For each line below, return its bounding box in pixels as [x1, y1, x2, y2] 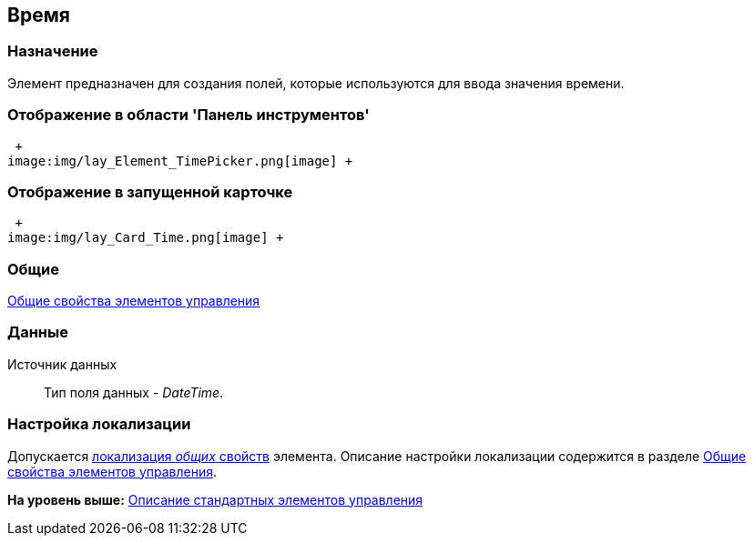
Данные [7, 323, 68, 342]
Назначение [7, 42, 98, 61]
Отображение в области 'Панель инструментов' [7, 106, 370, 125]
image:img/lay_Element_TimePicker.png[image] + [7, 153, 353, 168]
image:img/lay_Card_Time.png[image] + [7, 230, 284, 246]
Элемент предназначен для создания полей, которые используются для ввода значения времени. [7, 75, 625, 91]
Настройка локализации [7, 415, 191, 434]
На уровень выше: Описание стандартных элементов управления [7, 491, 423, 508]
